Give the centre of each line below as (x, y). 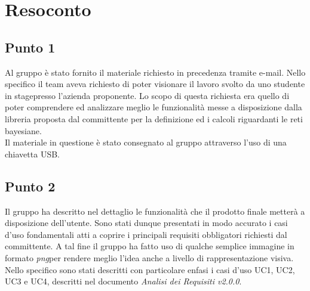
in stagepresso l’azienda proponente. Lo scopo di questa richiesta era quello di (147, 95)
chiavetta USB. (32, 154)
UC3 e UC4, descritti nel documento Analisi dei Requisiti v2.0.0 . (123, 281)
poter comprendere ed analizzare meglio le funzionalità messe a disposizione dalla (154, 107)
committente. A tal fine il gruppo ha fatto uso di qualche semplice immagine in (150, 246)
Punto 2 (30, 186)
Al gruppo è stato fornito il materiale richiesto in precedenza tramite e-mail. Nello (155, 72)
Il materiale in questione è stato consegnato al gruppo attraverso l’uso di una (146, 142)
